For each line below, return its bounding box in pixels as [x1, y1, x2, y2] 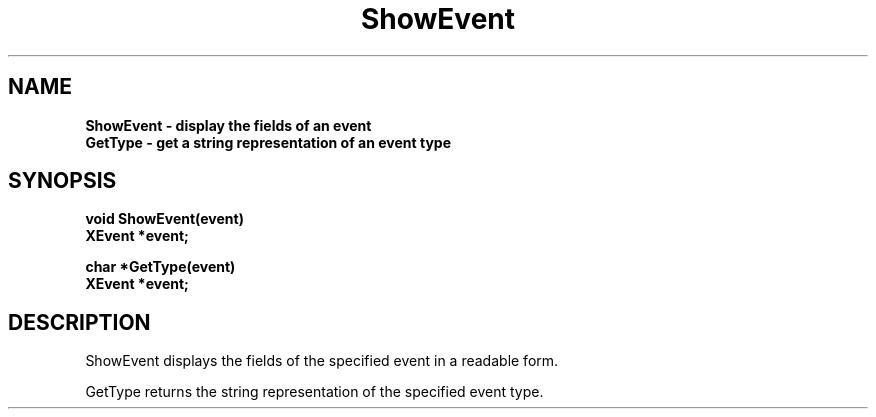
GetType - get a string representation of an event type [85, 133, 451, 151]
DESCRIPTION [8, 309, 151, 335]
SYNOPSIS [8, 168, 117, 194]
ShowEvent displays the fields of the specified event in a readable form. [85, 352, 559, 370]
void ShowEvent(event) [85, 210, 244, 228]
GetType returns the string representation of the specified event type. [85, 383, 544, 401]
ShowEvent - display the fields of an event [85, 116, 372, 134]
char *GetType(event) [85, 258, 236, 276]
